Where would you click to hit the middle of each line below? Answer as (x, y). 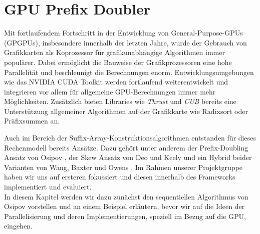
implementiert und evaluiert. (48, 187)
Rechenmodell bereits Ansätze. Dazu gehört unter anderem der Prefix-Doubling (126, 147)
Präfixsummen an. (32, 121)
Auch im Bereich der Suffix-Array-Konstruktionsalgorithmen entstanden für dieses (130, 138)
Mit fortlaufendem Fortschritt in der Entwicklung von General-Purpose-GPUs (123, 33)
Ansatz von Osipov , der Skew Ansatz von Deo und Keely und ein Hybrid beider (128, 157)
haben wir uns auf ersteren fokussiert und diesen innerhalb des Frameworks (120, 177)
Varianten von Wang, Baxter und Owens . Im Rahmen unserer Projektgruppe (123, 167)
